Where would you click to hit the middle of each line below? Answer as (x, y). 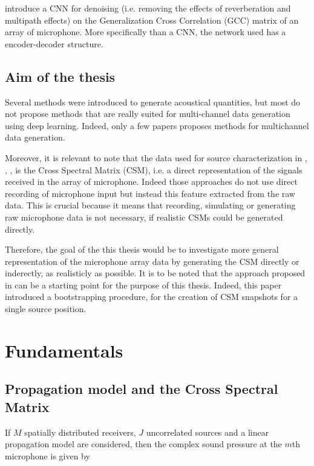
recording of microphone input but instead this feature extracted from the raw (150, 193)
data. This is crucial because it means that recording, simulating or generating (150, 205)
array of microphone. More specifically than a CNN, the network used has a (146, 32)
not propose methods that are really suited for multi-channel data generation (148, 114)
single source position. (46, 309)
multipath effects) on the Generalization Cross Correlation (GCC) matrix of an (152, 20)
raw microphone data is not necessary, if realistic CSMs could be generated (144, 217)
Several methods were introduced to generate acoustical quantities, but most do (153, 102)
